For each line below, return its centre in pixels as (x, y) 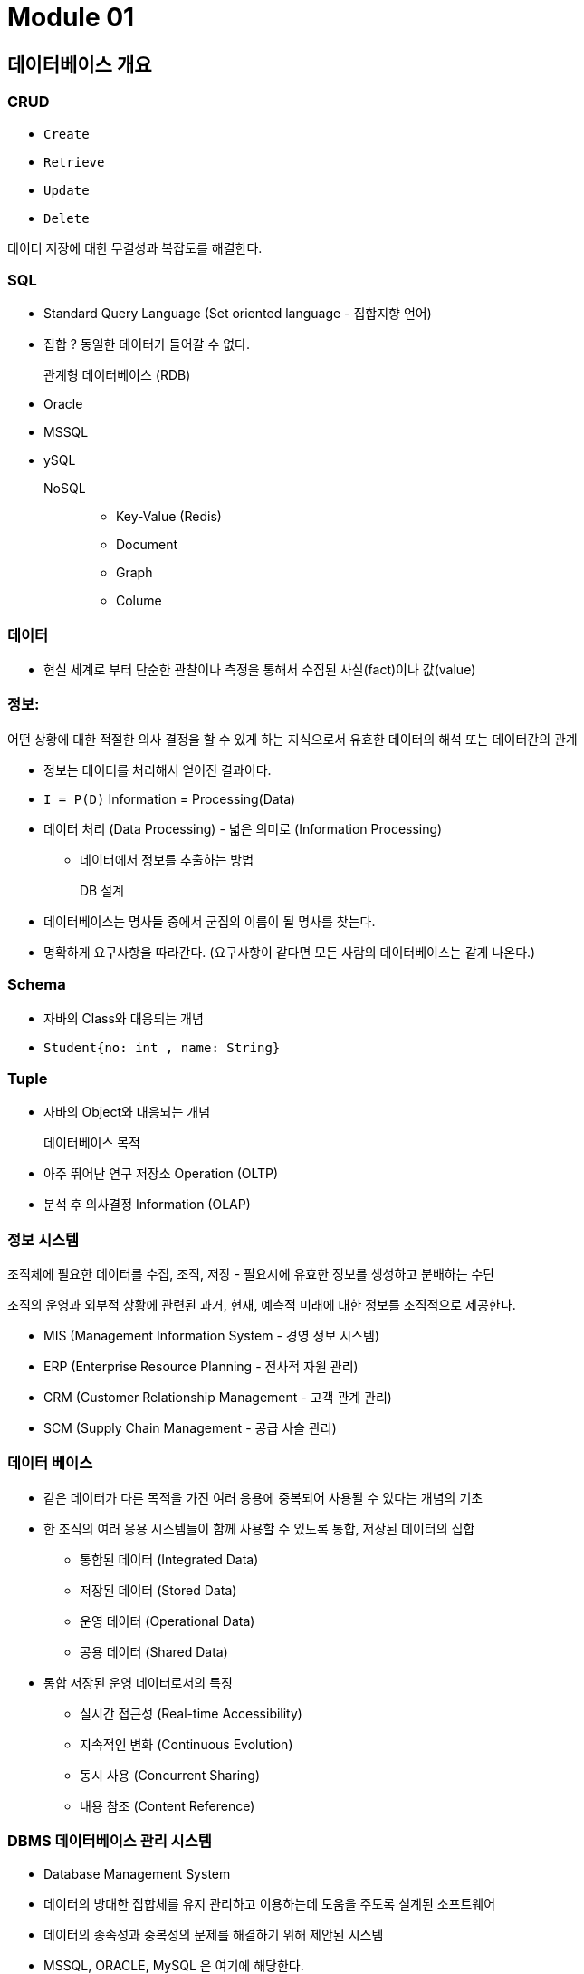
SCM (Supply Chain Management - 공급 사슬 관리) (190, 1428)
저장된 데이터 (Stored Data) (158, 1590)
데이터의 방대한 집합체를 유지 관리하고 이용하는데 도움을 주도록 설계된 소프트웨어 (270, 1903)
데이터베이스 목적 (92, 1143)
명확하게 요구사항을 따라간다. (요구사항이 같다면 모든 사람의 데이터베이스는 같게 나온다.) (290, 952)
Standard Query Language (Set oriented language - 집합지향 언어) (238, 314)
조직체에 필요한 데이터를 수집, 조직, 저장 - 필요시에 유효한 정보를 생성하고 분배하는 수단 (251, 1274)
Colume (139, 601)
